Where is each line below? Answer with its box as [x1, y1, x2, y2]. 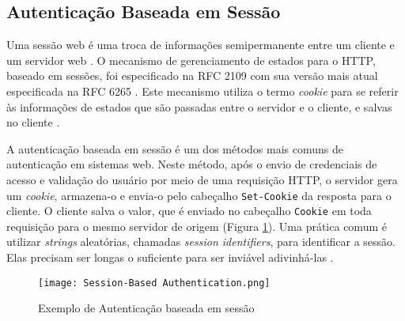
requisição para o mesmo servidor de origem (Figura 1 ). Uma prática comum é [6, 217, 387, 234]
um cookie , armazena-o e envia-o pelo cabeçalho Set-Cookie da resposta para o [6, 187, 392, 203]
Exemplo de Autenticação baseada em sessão [38, 300, 255, 316]
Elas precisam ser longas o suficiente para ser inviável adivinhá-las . [6, 249, 334, 266]
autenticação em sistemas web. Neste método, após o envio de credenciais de [6, 156, 377, 172]
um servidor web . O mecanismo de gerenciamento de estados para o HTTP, [6, 51, 376, 68]
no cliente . [6, 114, 60, 130]
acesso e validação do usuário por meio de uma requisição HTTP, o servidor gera [6, 171, 398, 187]
